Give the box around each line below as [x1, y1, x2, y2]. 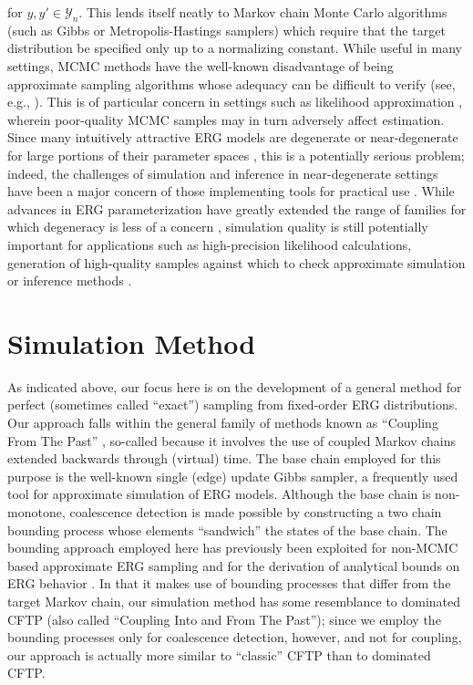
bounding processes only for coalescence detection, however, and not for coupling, [7, 628, 462, 647]
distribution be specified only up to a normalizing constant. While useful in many [7, 38, 462, 57]
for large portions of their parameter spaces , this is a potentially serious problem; [7, 145, 465, 164]
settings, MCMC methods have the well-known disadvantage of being [7, 56, 394, 75]
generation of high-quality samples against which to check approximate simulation [7, 253, 466, 272]
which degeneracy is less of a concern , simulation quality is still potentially [7, 217, 428, 236]
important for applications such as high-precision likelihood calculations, [7, 234, 412, 254]
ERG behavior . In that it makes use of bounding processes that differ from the [7, 574, 451, 593]
